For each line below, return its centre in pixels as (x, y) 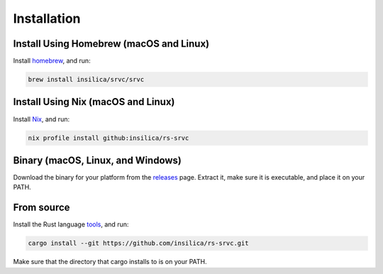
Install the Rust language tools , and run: (71, 224)
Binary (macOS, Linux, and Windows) (98, 160)
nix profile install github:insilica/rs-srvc (109, 138)
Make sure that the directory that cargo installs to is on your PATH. (110, 262)
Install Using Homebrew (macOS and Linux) (111, 44)
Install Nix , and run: (41, 119)
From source (41, 208)
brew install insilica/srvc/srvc (86, 80)
